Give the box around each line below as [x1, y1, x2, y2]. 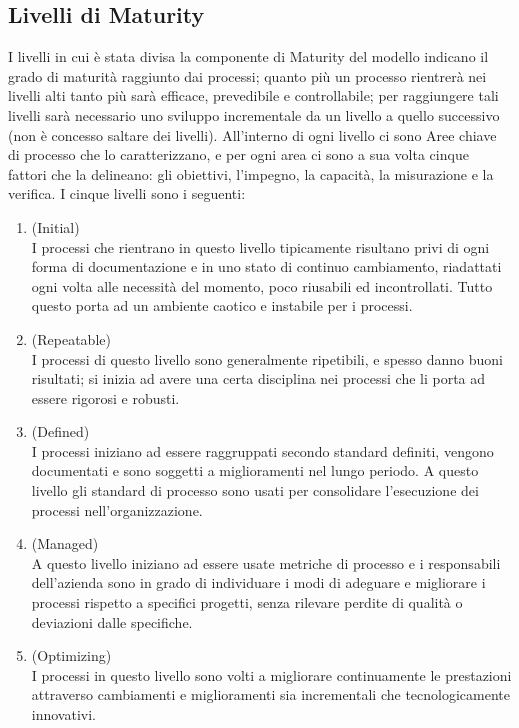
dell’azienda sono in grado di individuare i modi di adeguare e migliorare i [31, 572, 486, 593]
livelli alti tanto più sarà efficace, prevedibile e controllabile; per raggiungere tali [8, 85, 499, 106]
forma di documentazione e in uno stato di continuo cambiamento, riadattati [31, 256, 502, 277]
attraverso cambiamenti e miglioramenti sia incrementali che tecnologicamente [31, 684, 510, 705]
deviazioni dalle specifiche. [31, 611, 193, 632]
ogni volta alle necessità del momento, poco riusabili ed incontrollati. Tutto [31, 275, 493, 296]
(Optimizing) [31, 645, 112, 666]
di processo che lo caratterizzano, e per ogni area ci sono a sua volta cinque [8, 144, 469, 165]
